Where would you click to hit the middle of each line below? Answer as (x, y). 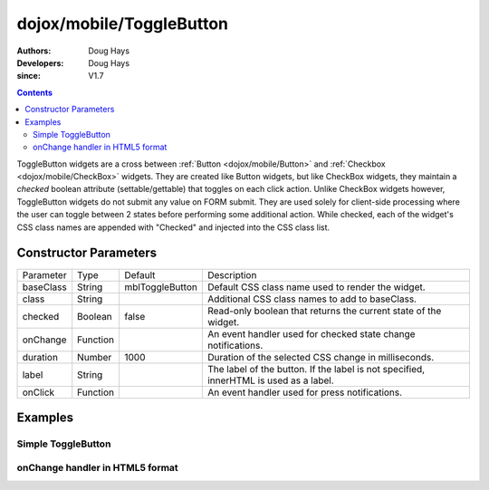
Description (232, 274)
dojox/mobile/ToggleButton (123, 24)
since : (29, 76)
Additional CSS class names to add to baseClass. (312, 299)
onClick (38, 392)
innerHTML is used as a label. (270, 380)
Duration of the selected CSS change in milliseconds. (321, 357)
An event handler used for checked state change (311, 333)
